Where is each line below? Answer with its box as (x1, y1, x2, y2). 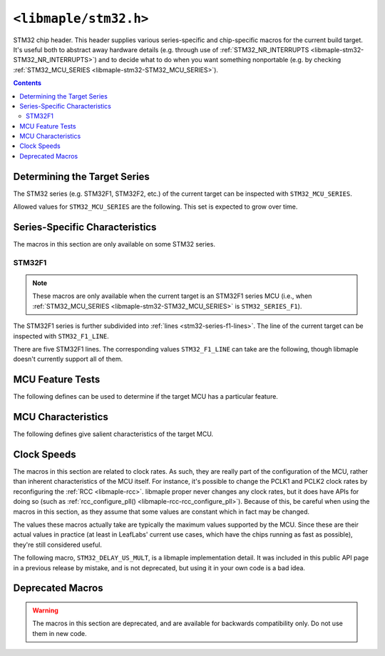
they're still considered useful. (13, 540, 103, 549)
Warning (32, 606, 58, 615)
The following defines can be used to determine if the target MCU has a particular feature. (13, 392, 278, 401)
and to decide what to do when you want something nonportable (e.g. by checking (98, 56, 342, 64)
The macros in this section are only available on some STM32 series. (13, 240, 215, 249)
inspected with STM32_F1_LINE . (13, 332, 110, 340)
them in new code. (32, 629, 87, 637)
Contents (13, 79, 42, 87)
